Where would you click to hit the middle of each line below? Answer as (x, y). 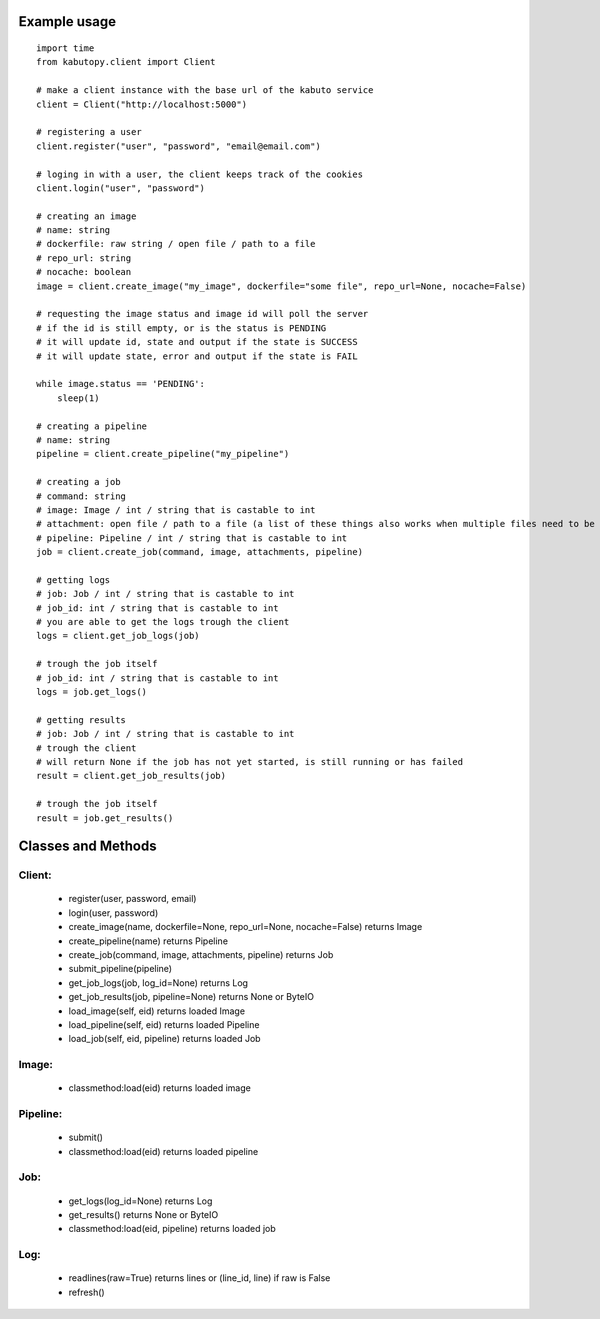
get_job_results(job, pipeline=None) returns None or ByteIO (191, 997)
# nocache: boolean (84, 272)
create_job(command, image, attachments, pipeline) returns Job (201, 955)
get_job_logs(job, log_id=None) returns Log (158, 982)
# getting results (81, 719)
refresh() (86, 1292)
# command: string (81, 496)
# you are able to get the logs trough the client (163, 622)
